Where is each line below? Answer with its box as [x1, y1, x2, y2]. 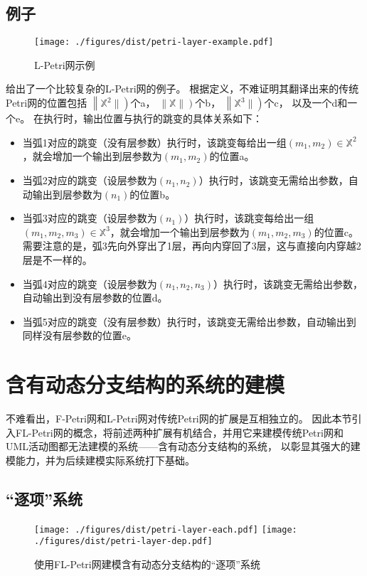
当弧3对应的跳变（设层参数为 [22, 210, 157, 225]
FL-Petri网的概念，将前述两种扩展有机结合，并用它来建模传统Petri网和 [15, 425, 344, 439]
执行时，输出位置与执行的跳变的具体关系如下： [43, 111, 262, 126]
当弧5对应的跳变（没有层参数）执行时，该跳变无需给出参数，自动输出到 [22, 314, 356, 329]
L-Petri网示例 [34, 57, 95, 72]
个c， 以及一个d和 [264, 95, 348, 110]
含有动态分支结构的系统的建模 [6, 370, 285, 399]
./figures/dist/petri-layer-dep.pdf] [34, 536, 213, 547]
